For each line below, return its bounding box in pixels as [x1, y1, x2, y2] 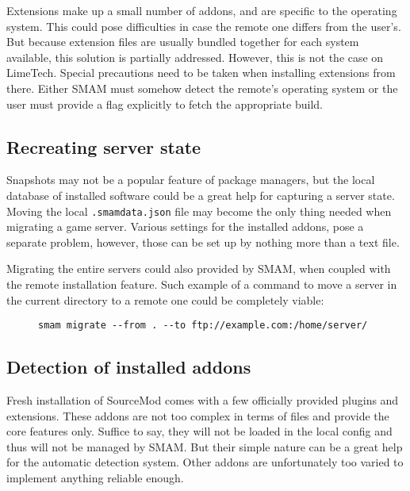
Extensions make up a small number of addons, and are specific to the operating [6, 2, 397, 18]
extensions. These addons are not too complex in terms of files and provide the [6, 407, 389, 424]
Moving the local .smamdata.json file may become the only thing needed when [6, 202, 392, 219]
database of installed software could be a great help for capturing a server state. [6, 186, 395, 203]
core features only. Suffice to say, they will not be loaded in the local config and [6, 423, 393, 439]
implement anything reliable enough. [6, 470, 184, 485]
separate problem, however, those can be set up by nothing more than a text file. [6, 233, 400, 250]
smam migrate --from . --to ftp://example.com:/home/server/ [38, 320, 368, 332]
